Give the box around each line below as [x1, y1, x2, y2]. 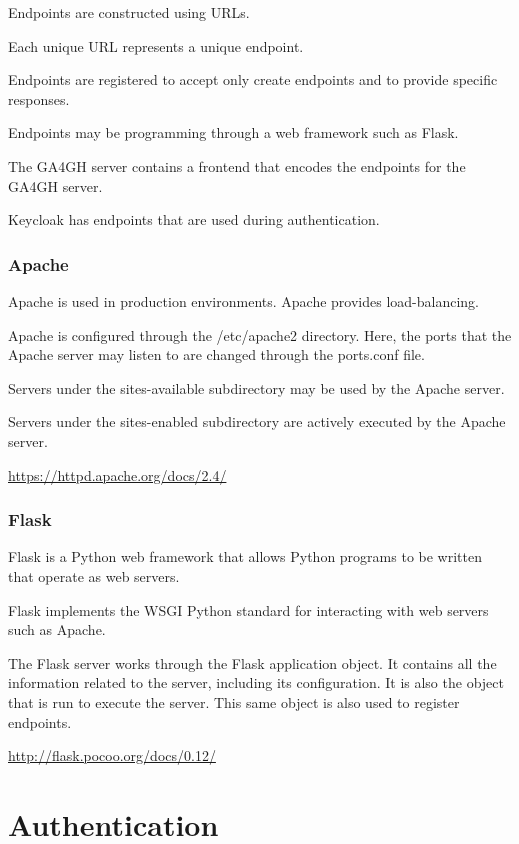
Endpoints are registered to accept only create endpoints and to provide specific [8, 69, 498, 90]
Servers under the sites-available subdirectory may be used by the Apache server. [8, 377, 505, 398]
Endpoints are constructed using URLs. [8, 2, 250, 22]
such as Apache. [8, 619, 106, 640]
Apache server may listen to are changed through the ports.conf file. [8, 344, 425, 365]
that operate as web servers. [8, 565, 180, 586]
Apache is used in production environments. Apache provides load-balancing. [8, 290, 480, 311]
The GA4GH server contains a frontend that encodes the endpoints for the [8, 155, 466, 176]
